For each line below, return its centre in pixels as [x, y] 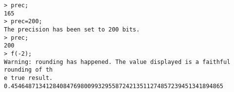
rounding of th [28, 70]
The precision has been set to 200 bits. [72, 29]
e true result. [28, 78]
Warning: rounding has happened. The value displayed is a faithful [117, 62]
